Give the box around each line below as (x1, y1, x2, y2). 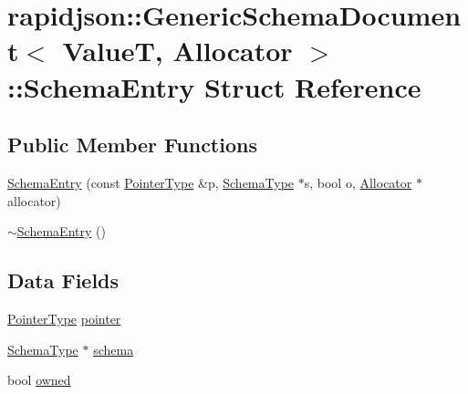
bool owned (7, 370, 71, 389)
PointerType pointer (7, 308, 121, 327)
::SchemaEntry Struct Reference (7, 67, 421, 105)
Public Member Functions (7, 130, 257, 159)
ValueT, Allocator (62, 32, 293, 69)
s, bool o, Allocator (304, 172, 412, 192)
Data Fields (7, 266, 120, 295)
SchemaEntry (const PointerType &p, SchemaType (7, 172, 295, 192)
